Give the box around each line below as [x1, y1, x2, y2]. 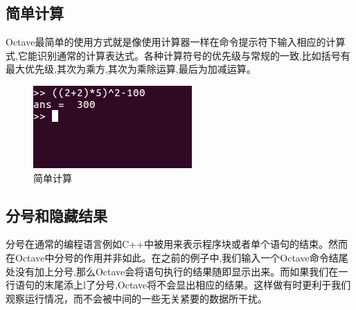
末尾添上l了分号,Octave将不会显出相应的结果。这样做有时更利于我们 [44, 277, 351, 292]
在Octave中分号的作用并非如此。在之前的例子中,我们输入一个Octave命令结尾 [6, 250, 348, 264]
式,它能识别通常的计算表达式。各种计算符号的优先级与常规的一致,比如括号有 [6, 48, 350, 62]
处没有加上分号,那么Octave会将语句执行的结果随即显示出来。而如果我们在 [6, 264, 339, 278]
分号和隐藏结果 [6, 204, 107, 226]
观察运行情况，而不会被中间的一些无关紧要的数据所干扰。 [6, 291, 267, 305]
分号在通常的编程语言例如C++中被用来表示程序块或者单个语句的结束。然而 [6, 237, 348, 251]
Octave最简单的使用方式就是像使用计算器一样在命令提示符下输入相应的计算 [6, 35, 346, 49]
